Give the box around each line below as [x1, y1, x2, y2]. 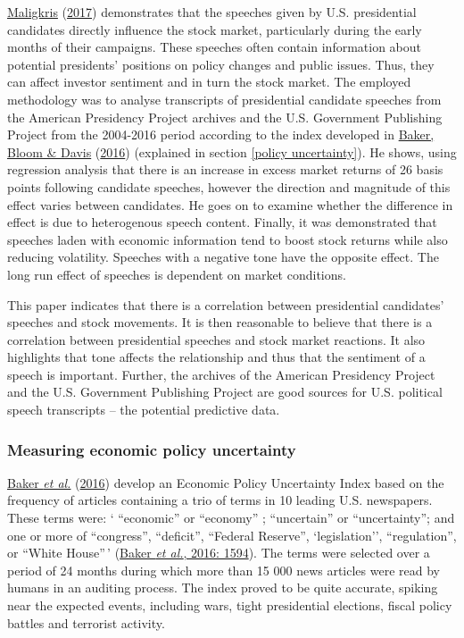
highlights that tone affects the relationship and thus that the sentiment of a [7, 348, 426, 366]
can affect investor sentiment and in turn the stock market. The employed [7, 72, 411, 91]
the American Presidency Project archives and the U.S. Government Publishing [7, 107, 443, 126]
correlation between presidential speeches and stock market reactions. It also [7, 330, 426, 348]
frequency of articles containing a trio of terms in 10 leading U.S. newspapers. [7, 491, 433, 509]
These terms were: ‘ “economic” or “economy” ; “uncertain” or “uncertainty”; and [7, 508, 455, 527]
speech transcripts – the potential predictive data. [7, 400, 280, 419]
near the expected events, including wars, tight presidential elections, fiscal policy [7, 596, 452, 615]
